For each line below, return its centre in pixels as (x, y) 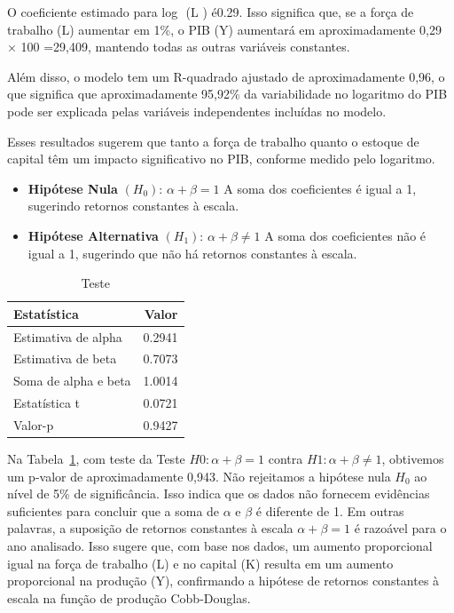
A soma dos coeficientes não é (345, 235)
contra (286, 459)
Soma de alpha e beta (72, 381)
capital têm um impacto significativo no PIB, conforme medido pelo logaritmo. (221, 159)
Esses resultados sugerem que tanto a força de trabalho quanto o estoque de (213, 141)
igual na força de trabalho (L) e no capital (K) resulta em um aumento (200, 563)
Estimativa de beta (65, 358)
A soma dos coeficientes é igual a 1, (320, 188)
